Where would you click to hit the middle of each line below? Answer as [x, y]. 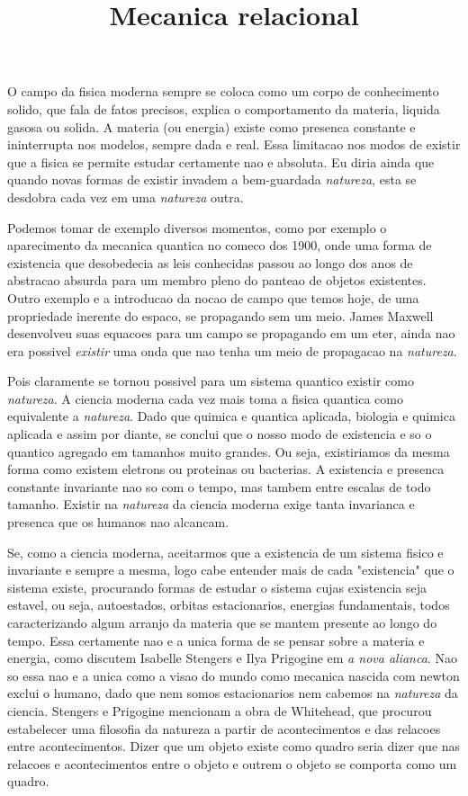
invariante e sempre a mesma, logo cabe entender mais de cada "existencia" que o [231, 570]
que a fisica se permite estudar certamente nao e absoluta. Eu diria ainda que [221, 161]
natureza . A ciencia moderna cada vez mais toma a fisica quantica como [205, 398]
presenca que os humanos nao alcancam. [118, 522]
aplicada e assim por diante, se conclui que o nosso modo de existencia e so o [220, 434]
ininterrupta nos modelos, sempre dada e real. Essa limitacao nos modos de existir [234, 144]
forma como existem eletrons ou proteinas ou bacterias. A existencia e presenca [226, 469]
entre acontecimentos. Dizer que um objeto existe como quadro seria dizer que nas [234, 746]
